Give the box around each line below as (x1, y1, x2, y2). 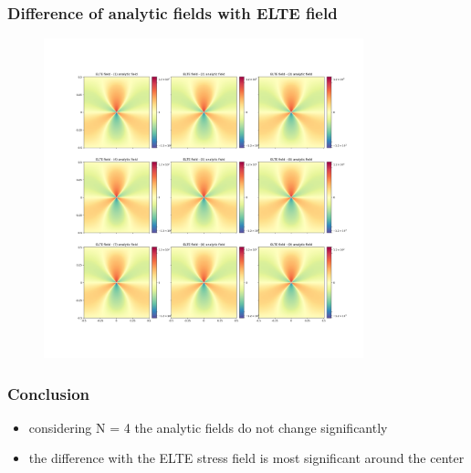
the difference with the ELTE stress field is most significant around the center (28, 448, 465, 468)
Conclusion (7, 382, 89, 405)
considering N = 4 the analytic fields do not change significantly (28, 417, 388, 436)
